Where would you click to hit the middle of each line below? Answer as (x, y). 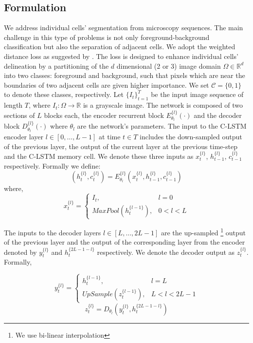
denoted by (20, 252)
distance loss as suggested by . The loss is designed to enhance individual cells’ (121, 56)
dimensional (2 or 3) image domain (169, 66)
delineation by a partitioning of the (56, 66)
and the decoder (218, 115)
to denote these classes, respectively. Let (64, 94)
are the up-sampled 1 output (203, 231)
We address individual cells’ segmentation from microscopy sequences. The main (124, 28)
